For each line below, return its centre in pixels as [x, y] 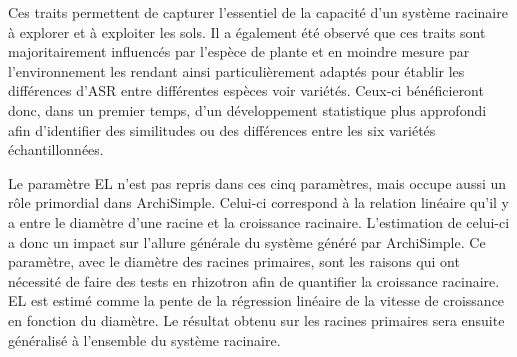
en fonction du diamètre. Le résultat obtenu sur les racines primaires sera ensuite [256, 319]
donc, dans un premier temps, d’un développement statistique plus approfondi [247, 109]
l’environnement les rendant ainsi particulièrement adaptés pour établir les [236, 70]
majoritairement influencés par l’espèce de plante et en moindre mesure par [239, 51]
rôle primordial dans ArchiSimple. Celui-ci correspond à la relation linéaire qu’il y [259, 202]
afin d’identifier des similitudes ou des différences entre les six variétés [222, 129]
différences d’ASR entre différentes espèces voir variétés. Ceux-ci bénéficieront [246, 90]
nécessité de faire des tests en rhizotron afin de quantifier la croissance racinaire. [254, 280]
